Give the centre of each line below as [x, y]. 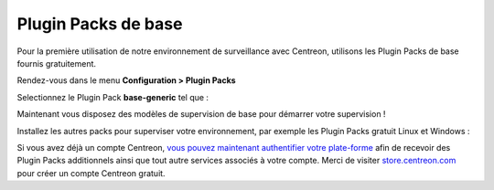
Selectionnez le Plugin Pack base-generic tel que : [113, 97]
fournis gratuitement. [56, 63]
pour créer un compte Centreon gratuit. [91, 173]
